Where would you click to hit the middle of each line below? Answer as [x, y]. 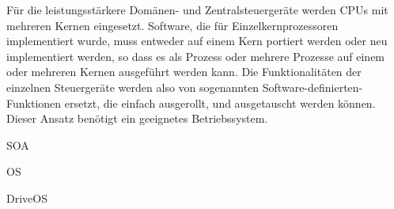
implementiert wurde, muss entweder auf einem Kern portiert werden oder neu [197, 41]
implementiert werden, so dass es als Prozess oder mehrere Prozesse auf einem [196, 56]
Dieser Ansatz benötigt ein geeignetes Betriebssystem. [137, 118]
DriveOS [27, 198]
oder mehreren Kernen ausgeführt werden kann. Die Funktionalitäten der [184, 72]
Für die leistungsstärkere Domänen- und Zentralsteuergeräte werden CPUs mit [197, 9]
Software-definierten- [313, 87]
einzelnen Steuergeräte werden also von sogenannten [133, 87]
